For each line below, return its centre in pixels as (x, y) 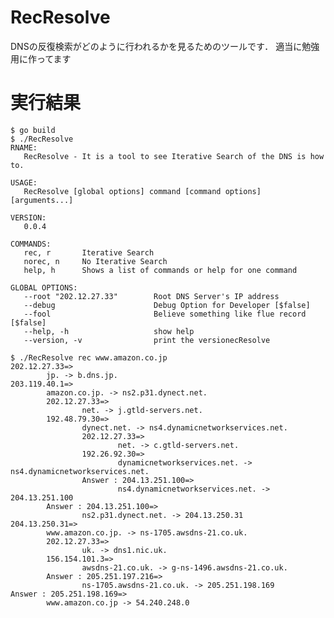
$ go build (33, 130)
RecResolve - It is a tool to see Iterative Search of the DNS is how (174, 156)
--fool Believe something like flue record (165, 314)
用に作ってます (41, 58)
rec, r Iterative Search (89, 252)
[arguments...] (42, 200)
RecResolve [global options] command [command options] (142, 191)
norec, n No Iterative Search (95, 261)
